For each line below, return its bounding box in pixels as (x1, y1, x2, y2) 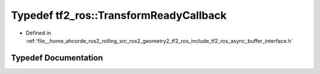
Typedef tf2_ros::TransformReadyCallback (11, 9, 227, 22)
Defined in (25, 29, 52, 36)
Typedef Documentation (11, 53, 103, 63)
